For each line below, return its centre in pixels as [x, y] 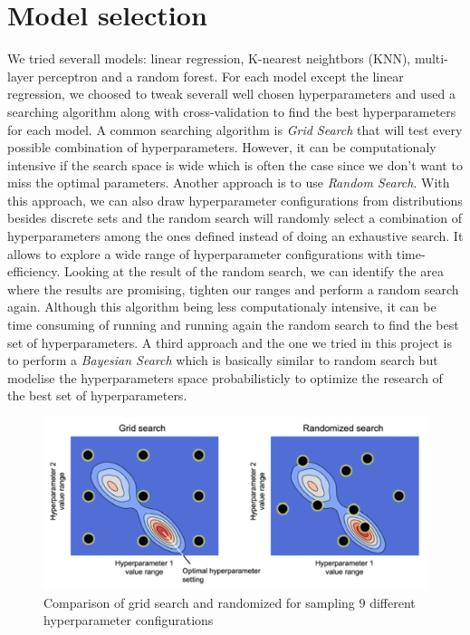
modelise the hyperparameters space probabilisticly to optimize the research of [225, 377]
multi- [431, 58]
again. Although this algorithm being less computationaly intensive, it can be [222, 307]
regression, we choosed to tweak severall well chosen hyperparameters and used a [231, 94]
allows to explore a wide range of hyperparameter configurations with [200, 253]
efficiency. [34, 271]
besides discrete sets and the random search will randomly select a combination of [235, 218]
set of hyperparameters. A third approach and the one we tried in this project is [230, 342]
